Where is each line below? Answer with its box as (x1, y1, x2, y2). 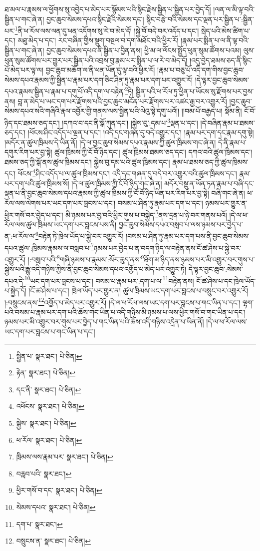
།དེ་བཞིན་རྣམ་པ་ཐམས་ (200, 117, 255, 128)
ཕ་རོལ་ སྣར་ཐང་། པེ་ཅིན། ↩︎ (16, 434, 82, 445)
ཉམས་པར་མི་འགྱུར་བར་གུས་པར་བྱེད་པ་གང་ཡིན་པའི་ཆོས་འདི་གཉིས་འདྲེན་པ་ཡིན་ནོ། (4, 316, 204, 327)
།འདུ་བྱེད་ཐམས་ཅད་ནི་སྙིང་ (190, 55, 253, 65)
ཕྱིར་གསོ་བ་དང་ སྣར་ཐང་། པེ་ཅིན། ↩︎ (16, 485, 102, 495)
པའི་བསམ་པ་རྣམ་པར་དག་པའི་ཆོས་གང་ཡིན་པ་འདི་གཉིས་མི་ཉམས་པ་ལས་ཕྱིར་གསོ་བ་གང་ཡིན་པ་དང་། (4, 306, 246, 317)
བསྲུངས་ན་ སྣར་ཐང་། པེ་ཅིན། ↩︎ (16, 535, 91, 546)
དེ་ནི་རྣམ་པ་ (218, 137, 247, 147)
